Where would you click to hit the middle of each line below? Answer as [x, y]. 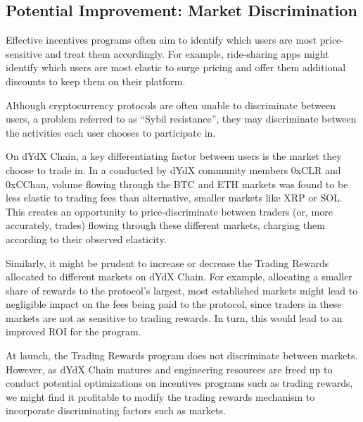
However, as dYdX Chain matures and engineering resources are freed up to [169, 369]
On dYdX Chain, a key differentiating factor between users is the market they [174, 156]
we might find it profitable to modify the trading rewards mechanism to [160, 396]
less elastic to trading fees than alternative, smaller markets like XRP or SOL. [174, 198]
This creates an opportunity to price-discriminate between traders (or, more [169, 211]
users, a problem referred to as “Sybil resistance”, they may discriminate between [181, 119]
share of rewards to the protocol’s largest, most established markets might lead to [182, 290]
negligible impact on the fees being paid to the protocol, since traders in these [174, 304]
